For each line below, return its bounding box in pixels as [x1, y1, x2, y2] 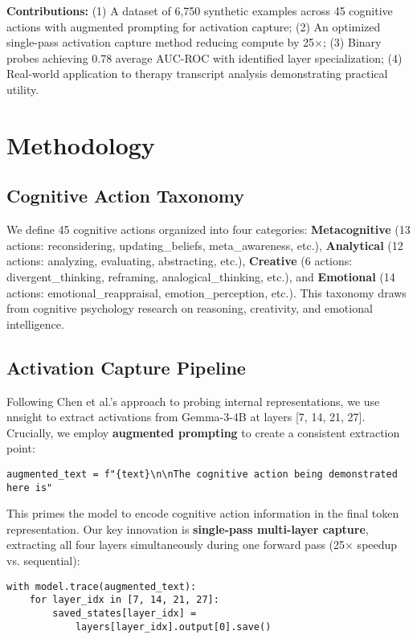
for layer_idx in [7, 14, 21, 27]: [29, 594, 219, 606]
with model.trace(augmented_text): [6, 580, 197, 592]
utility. [6, 80, 39, 97]
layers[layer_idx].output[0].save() [75, 621, 272, 633]
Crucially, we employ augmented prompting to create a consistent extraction [6, 424, 400, 440]
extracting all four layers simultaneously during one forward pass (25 [6, 536, 345, 553]
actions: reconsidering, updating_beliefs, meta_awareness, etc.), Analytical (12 [6, 236, 403, 253]
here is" [6, 481, 53, 494]
